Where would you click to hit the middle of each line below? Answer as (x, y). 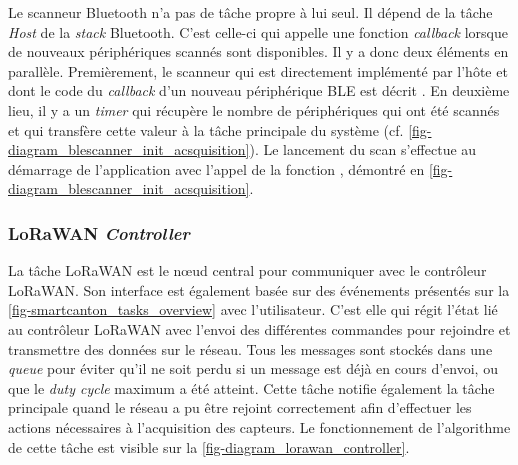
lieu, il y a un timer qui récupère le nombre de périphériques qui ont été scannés (254, 109)
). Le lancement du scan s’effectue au (363, 149)
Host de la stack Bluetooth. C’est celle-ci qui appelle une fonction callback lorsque (258, 31)
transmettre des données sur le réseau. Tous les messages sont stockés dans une (250, 348)
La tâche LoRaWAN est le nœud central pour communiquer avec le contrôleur (247, 270)
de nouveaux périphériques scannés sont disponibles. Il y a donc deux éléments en (258, 51)
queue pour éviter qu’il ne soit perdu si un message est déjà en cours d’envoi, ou (253, 368)
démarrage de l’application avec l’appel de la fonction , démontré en (216, 168)
